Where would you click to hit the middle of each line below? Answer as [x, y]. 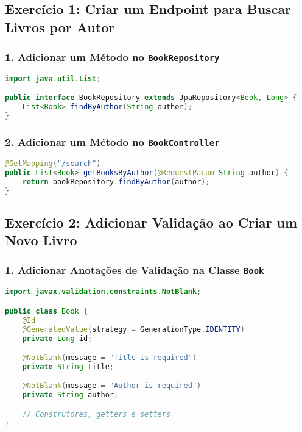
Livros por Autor [60, 27]
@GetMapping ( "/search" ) [53, 163]
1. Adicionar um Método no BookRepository [112, 57]
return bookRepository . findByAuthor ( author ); [116, 182]
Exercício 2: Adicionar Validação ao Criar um [151, 222]
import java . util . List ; [53, 78]
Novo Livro [41, 240]
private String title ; [68, 366]
